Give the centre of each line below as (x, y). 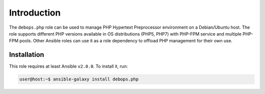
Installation (26, 55)
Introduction (35, 13)
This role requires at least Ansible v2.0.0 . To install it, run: (68, 66)
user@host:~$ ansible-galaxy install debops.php (79, 79)
